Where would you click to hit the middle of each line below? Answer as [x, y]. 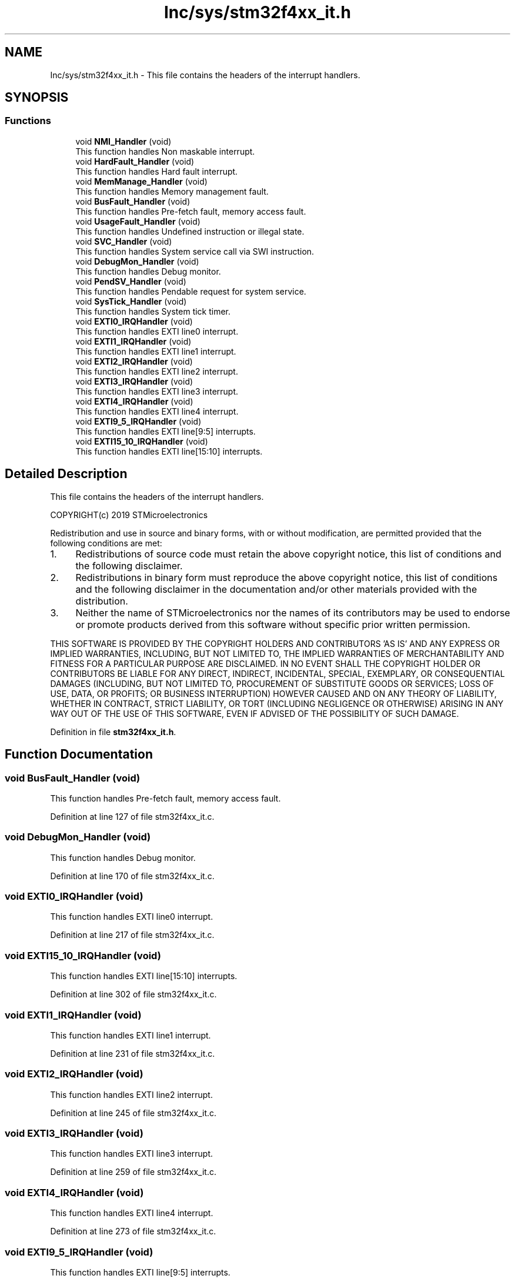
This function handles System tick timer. [153, 311]
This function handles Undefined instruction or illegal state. [190, 231]
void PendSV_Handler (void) [131, 281]
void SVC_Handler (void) [124, 241]
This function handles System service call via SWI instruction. [195, 251]
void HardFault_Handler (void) [135, 161]
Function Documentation [79, 754]
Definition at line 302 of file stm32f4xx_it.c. [133, 994]
